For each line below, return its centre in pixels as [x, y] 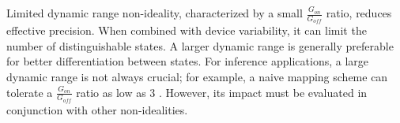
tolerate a [30, 92]
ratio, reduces [359, 13]
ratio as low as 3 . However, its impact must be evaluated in [222, 92]
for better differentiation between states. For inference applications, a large [187, 61]
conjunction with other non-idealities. [97, 109]
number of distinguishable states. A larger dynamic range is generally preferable [200, 45]
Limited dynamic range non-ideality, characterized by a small [155, 13]
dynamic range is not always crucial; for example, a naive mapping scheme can [197, 77]
